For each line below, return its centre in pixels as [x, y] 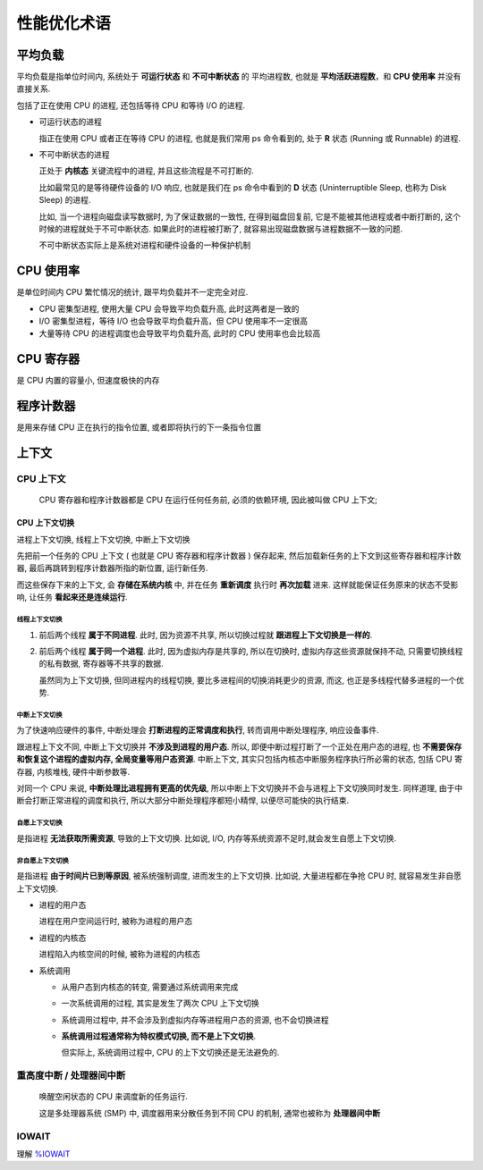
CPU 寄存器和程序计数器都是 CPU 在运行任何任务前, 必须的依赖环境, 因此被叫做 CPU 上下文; [208, 500]
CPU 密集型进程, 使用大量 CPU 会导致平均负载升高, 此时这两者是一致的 [169, 308]
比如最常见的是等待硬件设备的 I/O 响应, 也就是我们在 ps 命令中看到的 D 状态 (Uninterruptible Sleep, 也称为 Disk [243, 187]
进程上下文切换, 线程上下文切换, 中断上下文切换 [103, 539]
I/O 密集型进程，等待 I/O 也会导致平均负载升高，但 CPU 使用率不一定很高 [174, 321]
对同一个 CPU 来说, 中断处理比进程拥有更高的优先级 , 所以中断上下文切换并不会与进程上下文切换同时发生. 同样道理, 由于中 [240, 788]
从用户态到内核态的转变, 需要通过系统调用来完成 [150, 987]
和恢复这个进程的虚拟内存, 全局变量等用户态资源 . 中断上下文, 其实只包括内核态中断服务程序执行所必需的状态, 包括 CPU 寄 [239, 759]
